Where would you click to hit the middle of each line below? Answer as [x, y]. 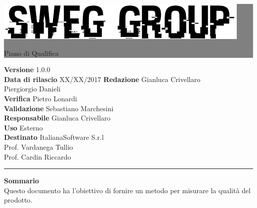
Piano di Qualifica [31, 53]
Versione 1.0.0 [27, 69]
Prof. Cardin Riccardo [38, 156]
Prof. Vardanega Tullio [39, 146]
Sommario [21, 181]
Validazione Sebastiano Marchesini [59, 108]
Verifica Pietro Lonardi [41, 98]
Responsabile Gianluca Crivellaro [57, 118]
